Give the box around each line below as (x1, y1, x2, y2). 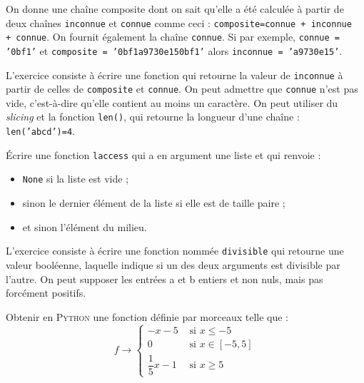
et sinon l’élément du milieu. (22, 219, 147, 234)
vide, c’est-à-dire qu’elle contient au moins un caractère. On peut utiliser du (6, 95, 338, 110)
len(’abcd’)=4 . (6, 123, 75, 138)
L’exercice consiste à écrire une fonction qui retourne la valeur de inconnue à (6, 67, 343, 82)
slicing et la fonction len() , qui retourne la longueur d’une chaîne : (6, 109, 300, 124)
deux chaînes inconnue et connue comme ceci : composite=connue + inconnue (6, 15, 352, 30)
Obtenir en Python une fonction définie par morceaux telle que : (6, 309, 289, 324)
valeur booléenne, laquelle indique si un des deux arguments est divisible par (6, 257, 340, 272)
